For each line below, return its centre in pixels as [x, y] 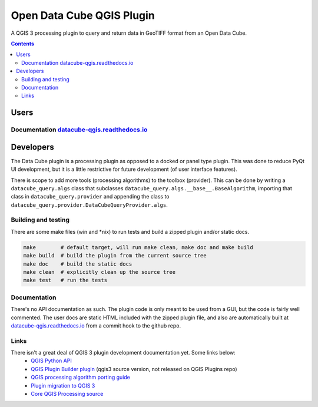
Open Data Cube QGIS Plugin [83, 15]
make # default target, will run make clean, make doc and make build [138, 247]
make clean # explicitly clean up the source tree [100, 272]
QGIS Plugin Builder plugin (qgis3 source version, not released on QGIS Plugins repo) [134, 369]
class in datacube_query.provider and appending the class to [90, 197]
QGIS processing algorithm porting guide [81, 378]
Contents [23, 44]
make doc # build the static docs [78, 264]
